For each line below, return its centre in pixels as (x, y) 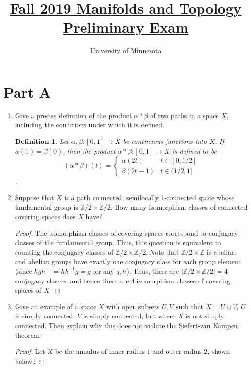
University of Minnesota (126, 50)
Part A (27, 92)
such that (190, 306)
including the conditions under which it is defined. (89, 125)
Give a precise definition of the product (73, 115)
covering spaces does (45, 216)
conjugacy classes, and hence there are (72, 280)
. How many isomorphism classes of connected (179, 207)
